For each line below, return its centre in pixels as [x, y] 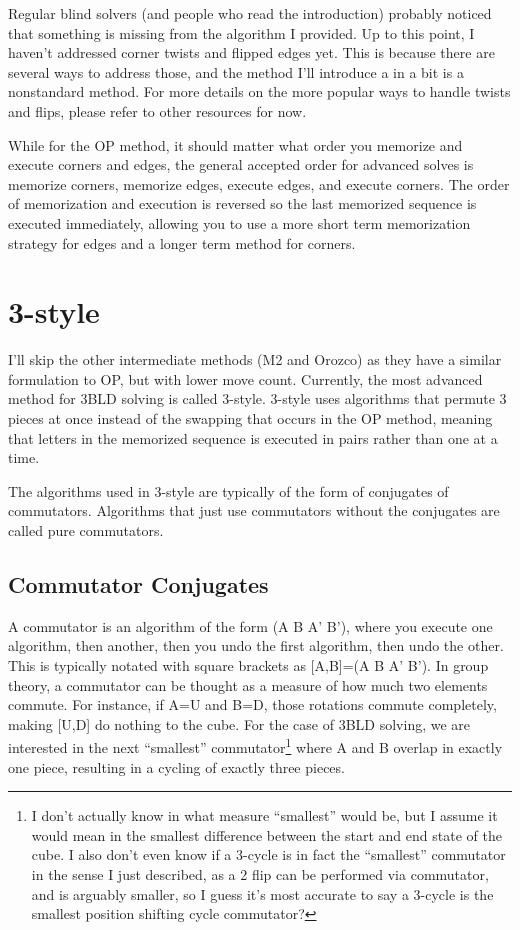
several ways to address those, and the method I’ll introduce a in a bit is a [236, 71]
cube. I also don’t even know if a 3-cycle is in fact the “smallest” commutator [268, 854]
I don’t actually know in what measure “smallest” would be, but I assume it [264, 815]
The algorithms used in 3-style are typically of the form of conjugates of [228, 490]
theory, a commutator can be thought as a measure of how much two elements [248, 684]
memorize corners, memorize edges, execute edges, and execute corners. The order [259, 183]
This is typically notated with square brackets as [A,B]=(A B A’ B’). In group [248, 664]
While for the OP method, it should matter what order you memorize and [235, 144]
